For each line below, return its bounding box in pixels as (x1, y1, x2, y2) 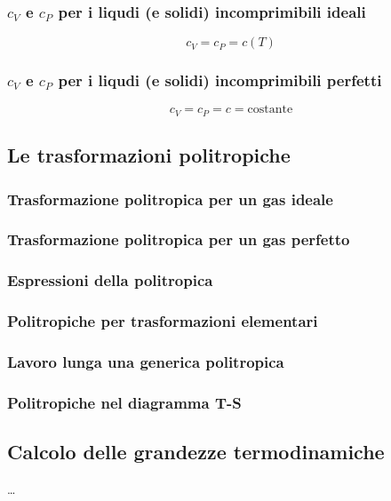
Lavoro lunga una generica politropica (7, 350, 284, 372)
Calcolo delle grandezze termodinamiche (7, 438, 385, 465)
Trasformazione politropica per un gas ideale (7, 187, 333, 210)
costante (247, 103, 293, 116)
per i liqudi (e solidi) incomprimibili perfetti (58, 69, 382, 91)
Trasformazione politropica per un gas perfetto (7, 228, 350, 250)
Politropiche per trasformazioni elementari (7, 310, 318, 332)
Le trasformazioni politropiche (7, 141, 291, 169)
